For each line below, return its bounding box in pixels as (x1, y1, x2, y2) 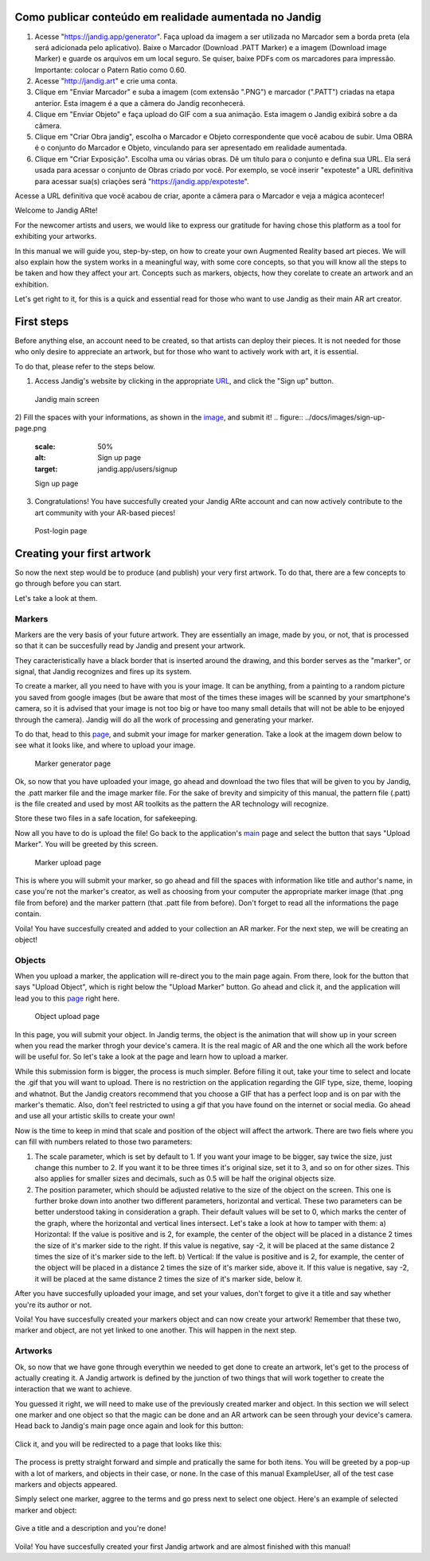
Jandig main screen (34, 394, 100, 404)
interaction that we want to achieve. (14, 1384, 132, 1394)
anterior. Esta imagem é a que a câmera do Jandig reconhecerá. (34, 98, 246, 107)
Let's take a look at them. (14, 593, 98, 603)
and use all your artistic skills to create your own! (14, 1111, 175, 1121)
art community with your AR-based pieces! (34, 508, 175, 517)
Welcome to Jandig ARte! (14, 205, 99, 215)
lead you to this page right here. (14, 993, 119, 1003)
